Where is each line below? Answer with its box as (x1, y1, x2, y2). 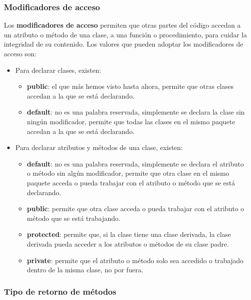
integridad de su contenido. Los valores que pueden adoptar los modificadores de (4, 39, 243, 49)
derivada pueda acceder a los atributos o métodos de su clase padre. (27, 238, 229, 249)
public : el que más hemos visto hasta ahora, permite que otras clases (27, 81, 234, 91)
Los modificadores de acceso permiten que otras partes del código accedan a (4, 20, 241, 30)
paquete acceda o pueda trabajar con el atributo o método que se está (27, 177, 235, 187)
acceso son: (4, 49, 37, 58)
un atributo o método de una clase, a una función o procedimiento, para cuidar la (4, 29, 247, 39)
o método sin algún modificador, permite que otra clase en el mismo (27, 168, 230, 178)
